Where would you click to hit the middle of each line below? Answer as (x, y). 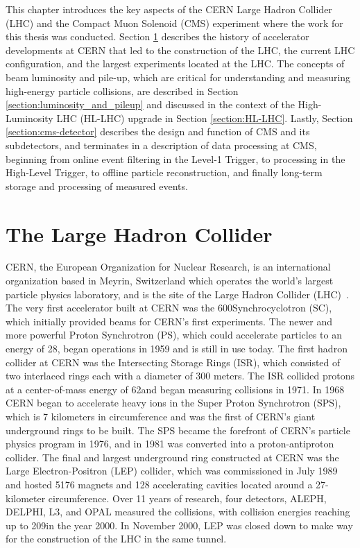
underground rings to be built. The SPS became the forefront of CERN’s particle (178, 430)
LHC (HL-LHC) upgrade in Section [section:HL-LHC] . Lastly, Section (205, 118)
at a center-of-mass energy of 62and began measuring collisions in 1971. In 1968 (175, 389)
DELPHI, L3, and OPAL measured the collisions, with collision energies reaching (178, 512)
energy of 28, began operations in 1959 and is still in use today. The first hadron (177, 348)
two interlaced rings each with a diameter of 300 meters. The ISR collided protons (180, 376)
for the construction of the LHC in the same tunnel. (116, 539)
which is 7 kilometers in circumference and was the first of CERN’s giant (161, 416)
